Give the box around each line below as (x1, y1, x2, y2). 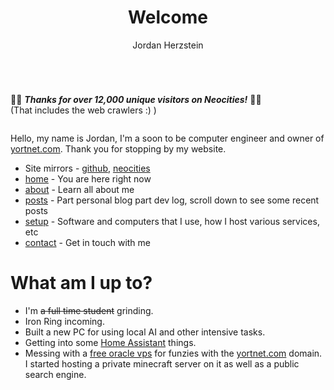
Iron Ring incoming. (24, 315, 105, 327)
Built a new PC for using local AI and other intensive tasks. (24, 326, 266, 338)
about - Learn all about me (24, 183, 135, 195)
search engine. (24, 368, 87, 380)
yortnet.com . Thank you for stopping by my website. (10, 142, 227, 155)
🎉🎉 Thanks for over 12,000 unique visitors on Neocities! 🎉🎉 (10, 93, 262, 105)
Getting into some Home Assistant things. (24, 336, 197, 348)
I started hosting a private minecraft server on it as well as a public (24, 357, 300, 370)
